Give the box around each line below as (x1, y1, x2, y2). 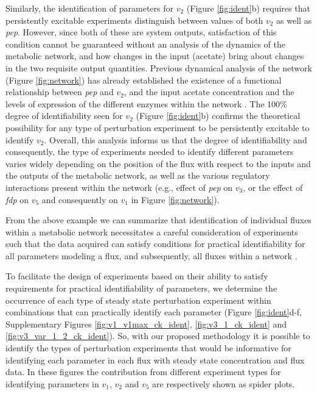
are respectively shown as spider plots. (152, 377, 295, 390)
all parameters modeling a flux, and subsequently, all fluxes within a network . (5, 249, 298, 262)
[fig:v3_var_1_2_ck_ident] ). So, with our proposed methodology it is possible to (5, 329, 310, 342)
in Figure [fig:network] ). (131, 193, 220, 206)
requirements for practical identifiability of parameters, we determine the (5, 282, 277, 295)
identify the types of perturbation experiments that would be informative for (5, 342, 291, 354)
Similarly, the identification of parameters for (5, 2, 173, 14)
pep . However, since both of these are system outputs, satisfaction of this (5, 26, 277, 38)
